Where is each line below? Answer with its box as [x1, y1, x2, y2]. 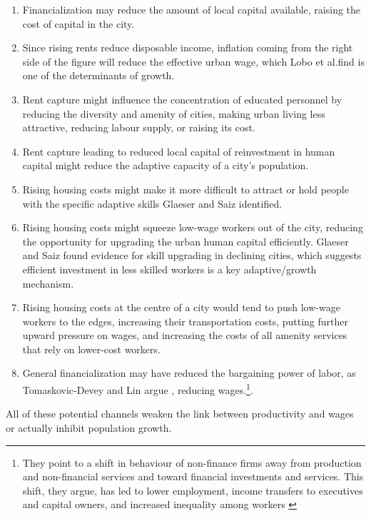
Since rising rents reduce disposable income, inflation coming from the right [22, 40, 353, 55]
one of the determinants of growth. [22, 68, 175, 83]
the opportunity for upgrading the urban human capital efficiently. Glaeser [22, 233, 349, 248]
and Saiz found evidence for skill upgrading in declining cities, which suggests [22, 248, 362, 263]
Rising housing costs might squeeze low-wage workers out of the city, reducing [22, 220, 363, 235]
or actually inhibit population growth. [6, 420, 172, 435]
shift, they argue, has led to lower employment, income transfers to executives [22, 482, 363, 497]
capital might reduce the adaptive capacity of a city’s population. [22, 158, 309, 173]
